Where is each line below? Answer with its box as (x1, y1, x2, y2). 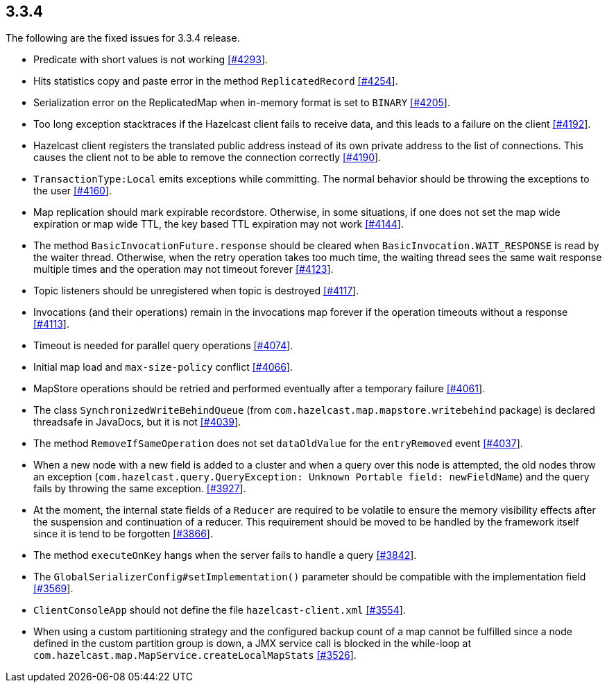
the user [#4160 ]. (33, 185, 112, 197)
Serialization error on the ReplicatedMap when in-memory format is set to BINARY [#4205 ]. (33, 97, 450, 109)
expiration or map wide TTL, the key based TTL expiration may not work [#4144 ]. (33, 218, 404, 230)
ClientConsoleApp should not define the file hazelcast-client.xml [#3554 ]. (33, 604, 406, 616)
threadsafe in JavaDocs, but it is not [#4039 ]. (33, 416, 241, 428)
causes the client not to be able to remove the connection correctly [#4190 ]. (33, 151, 382, 164)
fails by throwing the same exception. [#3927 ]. (33, 483, 246, 495)
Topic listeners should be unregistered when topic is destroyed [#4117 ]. (33, 285, 359, 297)
